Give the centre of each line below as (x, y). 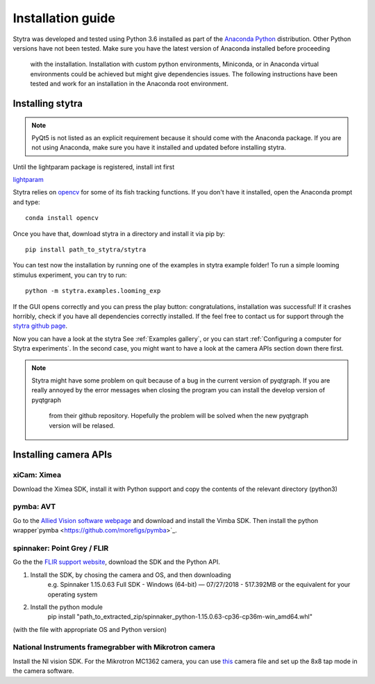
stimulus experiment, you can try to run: (70, 275)
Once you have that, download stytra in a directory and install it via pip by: (119, 233)
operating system (73, 594)
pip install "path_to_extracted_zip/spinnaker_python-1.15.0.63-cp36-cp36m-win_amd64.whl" (180, 617)
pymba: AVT (34, 507)
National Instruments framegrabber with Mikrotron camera (114, 647)
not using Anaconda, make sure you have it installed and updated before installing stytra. (159, 148)
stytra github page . (40, 326)
